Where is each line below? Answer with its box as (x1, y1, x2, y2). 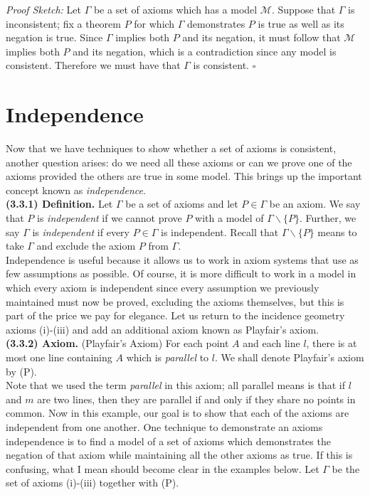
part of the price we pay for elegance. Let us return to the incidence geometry (6, 308, 345, 323)
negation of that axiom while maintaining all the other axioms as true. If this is (6, 447, 353, 462)
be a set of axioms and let (125, 196, 238, 211)
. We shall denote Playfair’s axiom (214, 350, 364, 364)
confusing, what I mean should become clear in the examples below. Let (6, 461, 319, 476)
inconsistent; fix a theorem (6, 16, 121, 31)
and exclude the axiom (36, 238, 136, 253)
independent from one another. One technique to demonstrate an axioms (6, 419, 323, 434)
